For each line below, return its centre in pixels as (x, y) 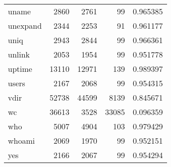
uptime (20, 69)
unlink (19, 54)
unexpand (25, 26)
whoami (22, 140)
